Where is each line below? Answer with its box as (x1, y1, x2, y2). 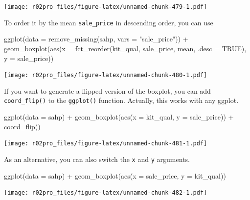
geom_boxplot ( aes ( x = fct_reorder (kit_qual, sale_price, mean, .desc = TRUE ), (4, 43, 247, 53)
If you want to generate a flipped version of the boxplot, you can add (4, 85, 211, 96)
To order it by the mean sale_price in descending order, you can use (4, 17, 213, 27)
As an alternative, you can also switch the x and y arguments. (4, 154, 190, 164)
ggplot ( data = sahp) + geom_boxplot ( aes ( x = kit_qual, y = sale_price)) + (4, 112, 234, 121)
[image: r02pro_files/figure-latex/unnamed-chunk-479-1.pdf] (4, 3, 207, 10)
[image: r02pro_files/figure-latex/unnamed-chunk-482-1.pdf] (4, 189, 207, 197)
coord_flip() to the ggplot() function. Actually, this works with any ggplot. (4, 95, 239, 105)
